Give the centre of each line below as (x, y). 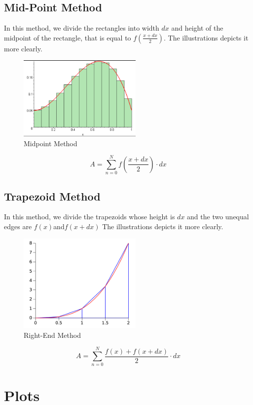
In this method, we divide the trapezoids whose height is (90, 217)
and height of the (197, 28)
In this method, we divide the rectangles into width (82, 28)
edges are (18, 226)
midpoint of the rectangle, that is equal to (68, 37)
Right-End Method (52, 335)
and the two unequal (218, 217)
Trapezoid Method (52, 196)
